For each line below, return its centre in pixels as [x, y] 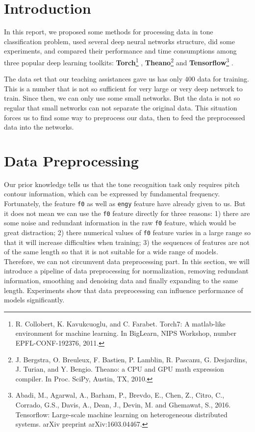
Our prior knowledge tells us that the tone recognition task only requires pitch [122, 184]
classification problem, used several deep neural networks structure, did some [119, 41]
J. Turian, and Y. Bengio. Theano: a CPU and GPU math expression [120, 369]
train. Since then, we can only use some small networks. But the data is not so [122, 98]
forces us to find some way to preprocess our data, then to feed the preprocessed [125, 117]
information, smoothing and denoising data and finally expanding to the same [121, 281]
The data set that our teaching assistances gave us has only [93, 79]
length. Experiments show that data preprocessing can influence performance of [124, 290]
